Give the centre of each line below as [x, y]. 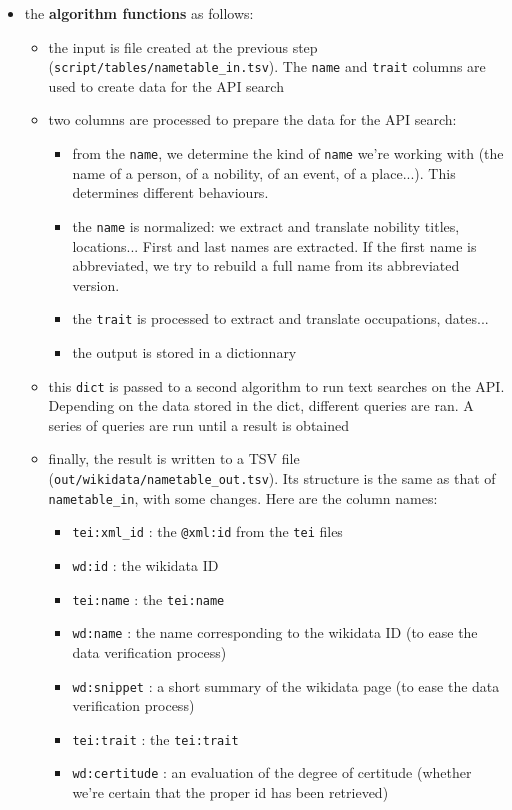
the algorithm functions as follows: [139, 13]
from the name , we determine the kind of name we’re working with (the [288, 153]
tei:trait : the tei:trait [155, 738]
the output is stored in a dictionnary [184, 351]
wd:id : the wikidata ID [145, 564]
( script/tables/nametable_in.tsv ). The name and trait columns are [267, 66]
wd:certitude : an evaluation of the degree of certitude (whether [272, 772]
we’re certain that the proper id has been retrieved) [230, 792]
